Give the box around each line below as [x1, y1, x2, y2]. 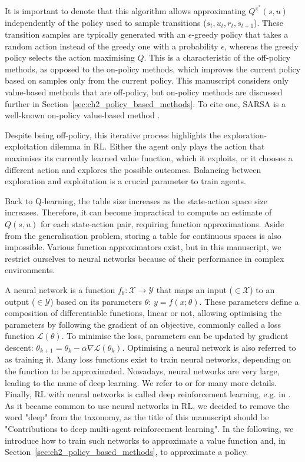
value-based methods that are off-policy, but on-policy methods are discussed [5, 86, 283, 98]
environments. [5, 264, 55, 276]
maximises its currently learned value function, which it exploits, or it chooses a [5, 152, 293, 164]
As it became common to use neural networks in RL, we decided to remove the [5, 399, 290, 411]
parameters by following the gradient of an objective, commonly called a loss [5, 318, 281, 330]
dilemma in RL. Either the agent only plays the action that [50, 140, 265, 152]
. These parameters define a [199, 295, 299, 307]
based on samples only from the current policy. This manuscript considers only [5, 74, 289, 87]
